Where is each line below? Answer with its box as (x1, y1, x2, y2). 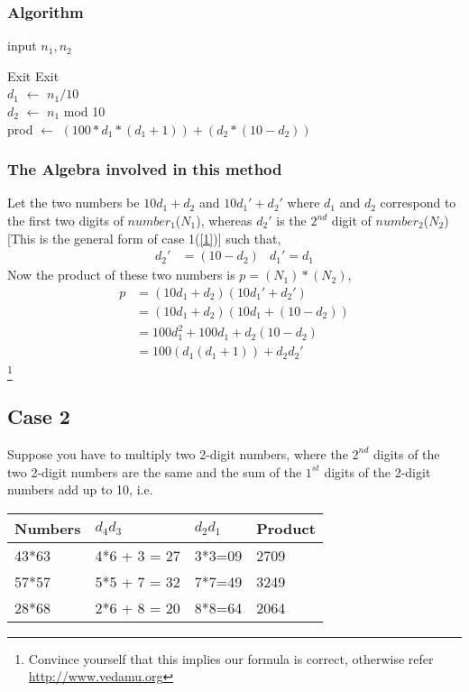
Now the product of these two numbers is (7, 265, 235, 284)
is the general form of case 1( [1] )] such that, (39, 228, 281, 247)
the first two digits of (7, 211, 124, 229)
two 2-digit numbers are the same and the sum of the (7, 462, 302, 481)
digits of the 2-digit (324, 462, 431, 481)
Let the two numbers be (7, 193, 140, 212)
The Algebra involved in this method (7, 158, 282, 180)
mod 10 (63, 102, 106, 120)
